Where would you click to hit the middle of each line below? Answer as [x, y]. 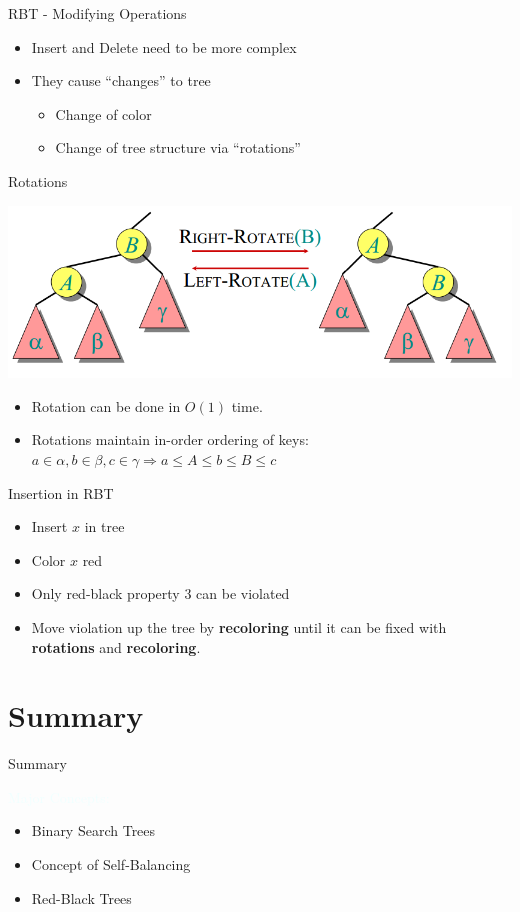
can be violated [243, 593]
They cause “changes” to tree [121, 80]
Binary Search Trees [93, 830]
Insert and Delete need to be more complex [164, 46]
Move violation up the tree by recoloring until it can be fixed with [239, 626]
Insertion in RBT [61, 492]
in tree [104, 526]
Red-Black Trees [81, 897]
